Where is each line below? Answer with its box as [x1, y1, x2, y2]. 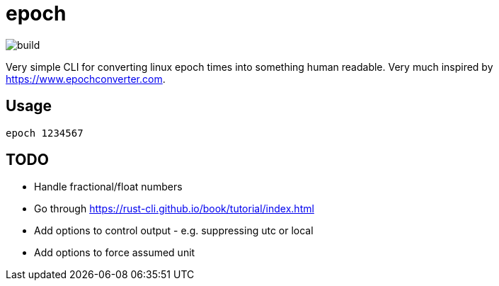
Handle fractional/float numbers [34, 181, 183, 193]
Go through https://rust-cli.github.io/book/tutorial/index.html [34, 202, 314, 215]
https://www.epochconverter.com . [6, 72, 166, 85]
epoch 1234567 [6, 127, 84, 139]
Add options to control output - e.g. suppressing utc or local [34, 224, 314, 237]
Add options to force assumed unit [34, 246, 195, 259]
